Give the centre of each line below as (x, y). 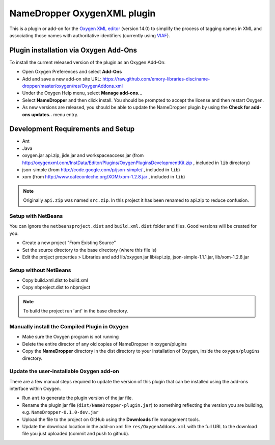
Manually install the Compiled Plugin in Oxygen (69, 326)
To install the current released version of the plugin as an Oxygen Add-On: (87, 62)
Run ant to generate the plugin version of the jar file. (78, 398)
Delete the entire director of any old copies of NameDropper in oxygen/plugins (104, 344)
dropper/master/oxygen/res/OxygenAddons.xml (73, 86)
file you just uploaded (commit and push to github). (76, 434)
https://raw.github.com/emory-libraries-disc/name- (156, 78)
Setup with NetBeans (36, 216)
